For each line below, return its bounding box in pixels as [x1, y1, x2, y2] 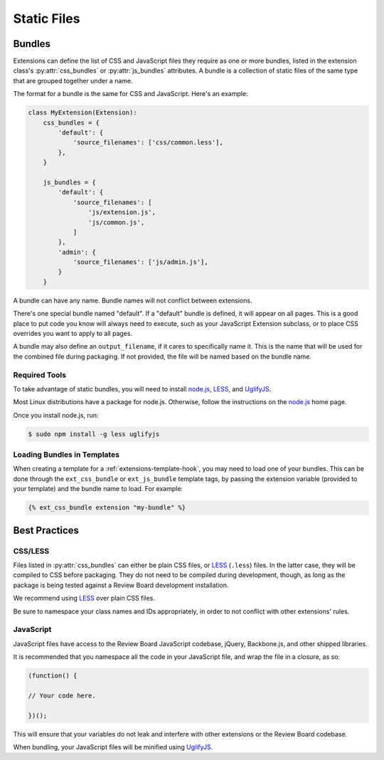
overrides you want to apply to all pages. [13, 329, 133, 338]
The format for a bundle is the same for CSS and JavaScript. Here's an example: [13, 90, 248, 98]
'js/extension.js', [87, 209, 156, 216]
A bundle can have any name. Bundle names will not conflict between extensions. [13, 296, 252, 305]
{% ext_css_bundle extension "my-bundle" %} [28, 504, 186, 512]
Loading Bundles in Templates [13, 450, 120, 460]
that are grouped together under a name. [13, 76, 133, 85]
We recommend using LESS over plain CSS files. [13, 594, 156, 603]
